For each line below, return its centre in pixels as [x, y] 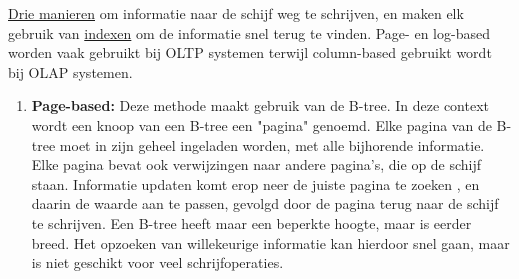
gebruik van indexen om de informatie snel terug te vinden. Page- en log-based [249, 32]
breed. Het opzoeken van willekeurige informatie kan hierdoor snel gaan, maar [270, 242]
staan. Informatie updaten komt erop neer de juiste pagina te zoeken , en [255, 183]
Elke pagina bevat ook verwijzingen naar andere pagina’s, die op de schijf [256, 164]
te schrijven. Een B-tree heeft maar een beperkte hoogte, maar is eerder [251, 222]
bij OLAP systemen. [70, 71]
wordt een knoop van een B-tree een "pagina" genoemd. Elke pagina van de [261, 124]
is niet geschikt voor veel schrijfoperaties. [157, 262]
